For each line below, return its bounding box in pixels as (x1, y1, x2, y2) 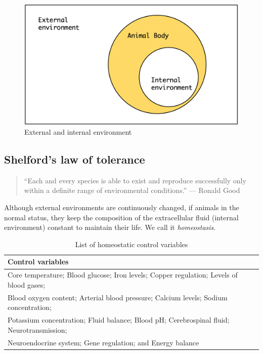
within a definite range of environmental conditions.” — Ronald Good (24, 185, 240, 195)
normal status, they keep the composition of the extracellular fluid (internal (4, 212, 239, 222)
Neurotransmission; (8, 324, 67, 335)
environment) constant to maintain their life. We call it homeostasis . (4, 222, 216, 232)
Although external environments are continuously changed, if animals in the (4, 202, 239, 213)
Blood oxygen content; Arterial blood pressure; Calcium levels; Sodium (8, 292, 228, 302)
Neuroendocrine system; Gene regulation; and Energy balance (8, 337, 199, 347)
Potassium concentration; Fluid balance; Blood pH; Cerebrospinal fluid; (8, 314, 230, 325)
